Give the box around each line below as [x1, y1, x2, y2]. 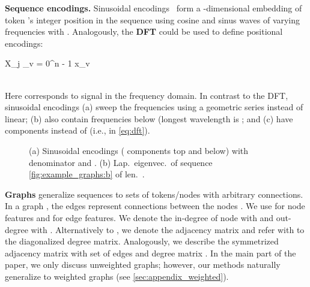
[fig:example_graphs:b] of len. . [29, 168, 145, 180]
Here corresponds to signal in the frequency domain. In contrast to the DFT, [5, 89, 288, 101]
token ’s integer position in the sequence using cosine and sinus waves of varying [5, 13, 300, 26]
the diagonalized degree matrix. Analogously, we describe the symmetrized [5, 235, 279, 247]
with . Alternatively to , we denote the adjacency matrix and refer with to [31, 223, 305, 235]
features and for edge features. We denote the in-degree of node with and [5, 211, 274, 223]
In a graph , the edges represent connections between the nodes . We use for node [5, 200, 305, 212]
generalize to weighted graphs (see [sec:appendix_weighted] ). [5, 270, 229, 282]
